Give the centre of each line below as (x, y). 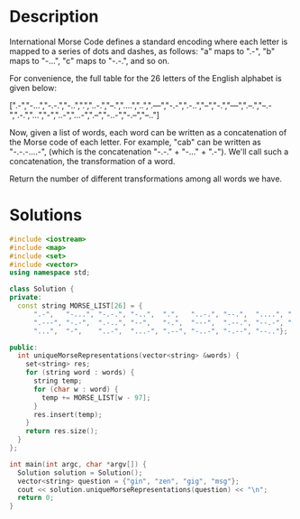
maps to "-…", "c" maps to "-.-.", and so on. (90, 60)
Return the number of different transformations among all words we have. (145, 179)
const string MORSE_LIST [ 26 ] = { (80, 306)
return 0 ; (36, 498)
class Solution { (42, 289)
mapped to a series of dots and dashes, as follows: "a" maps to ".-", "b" (142, 51)
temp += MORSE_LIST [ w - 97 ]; (96, 398)
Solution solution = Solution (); (80, 473)
